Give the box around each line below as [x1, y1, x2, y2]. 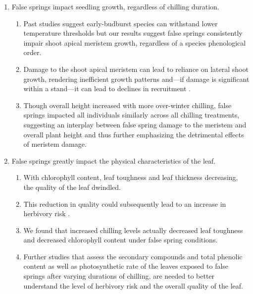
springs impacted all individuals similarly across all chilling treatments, [23, 110, 240, 120]
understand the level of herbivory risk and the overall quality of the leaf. [23, 280, 243, 291]
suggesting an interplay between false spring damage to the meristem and [23, 119, 247, 129]
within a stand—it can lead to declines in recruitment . [23, 83, 191, 94]
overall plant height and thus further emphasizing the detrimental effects [23, 129, 244, 139]
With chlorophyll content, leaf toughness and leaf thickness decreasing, [23, 172, 238, 182]
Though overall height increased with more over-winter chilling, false [23, 100, 232, 110]
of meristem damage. [23, 139, 87, 149]
